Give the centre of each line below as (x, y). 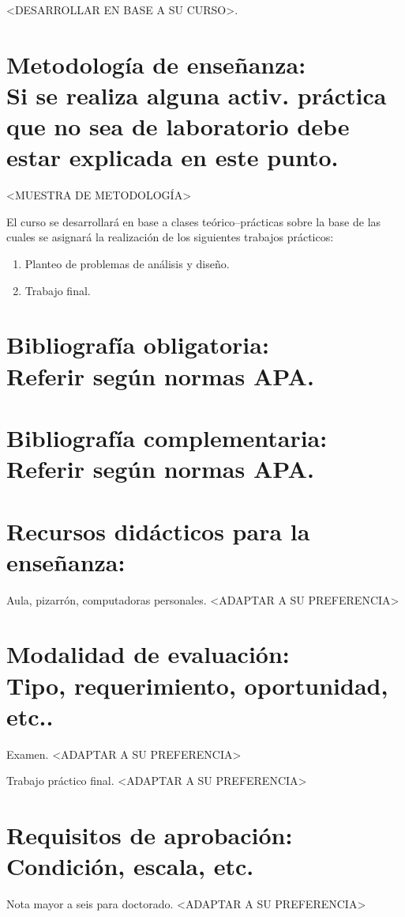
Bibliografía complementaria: (167, 438)
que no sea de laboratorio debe (178, 126)
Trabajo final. (58, 290)
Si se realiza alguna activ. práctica (197, 95)
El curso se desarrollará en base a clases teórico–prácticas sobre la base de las (194, 221)
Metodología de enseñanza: (156, 64)
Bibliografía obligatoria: (138, 345)
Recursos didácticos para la (158, 530)
